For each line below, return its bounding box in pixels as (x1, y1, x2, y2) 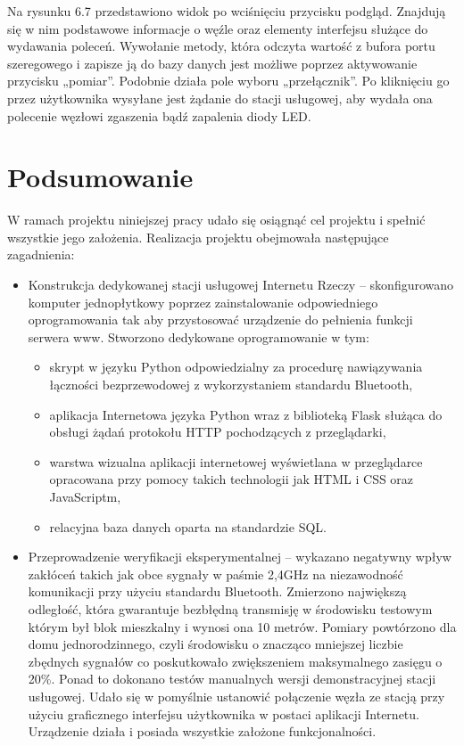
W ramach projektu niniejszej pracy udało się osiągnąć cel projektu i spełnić (7, 210, 426, 229)
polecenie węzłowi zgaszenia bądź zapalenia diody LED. (7, 106, 311, 125)
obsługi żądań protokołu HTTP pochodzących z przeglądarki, (49, 422, 386, 441)
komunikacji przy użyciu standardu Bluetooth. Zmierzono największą (28, 582, 407, 601)
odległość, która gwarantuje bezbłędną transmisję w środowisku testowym (28, 599, 433, 618)
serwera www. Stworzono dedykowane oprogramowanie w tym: (28, 327, 369, 346)
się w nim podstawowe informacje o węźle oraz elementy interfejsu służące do (7, 19, 428, 37)
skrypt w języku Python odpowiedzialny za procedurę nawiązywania (49, 357, 423, 376)
